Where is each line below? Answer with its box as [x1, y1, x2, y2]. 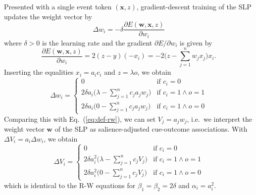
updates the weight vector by [4, 11, 92, 21]
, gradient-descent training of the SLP [136, 1, 252, 11]
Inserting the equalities [4, 67, 74, 77]
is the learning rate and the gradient [42, 37, 153, 48]
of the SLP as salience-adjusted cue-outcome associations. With [54, 124, 248, 134]
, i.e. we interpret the [187, 113, 253, 124]
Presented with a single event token [4, 1, 112, 11]
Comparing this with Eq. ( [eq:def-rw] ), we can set [4, 113, 156, 124]
